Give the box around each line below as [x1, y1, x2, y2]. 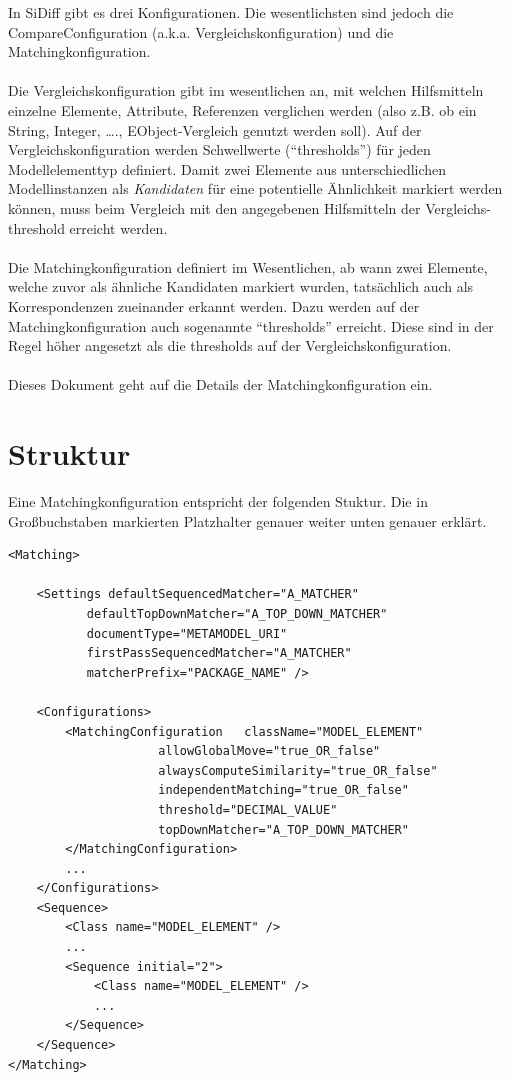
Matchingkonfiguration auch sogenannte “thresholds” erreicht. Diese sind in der [8, 315, 494, 336]
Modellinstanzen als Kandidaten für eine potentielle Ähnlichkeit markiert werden [8, 178, 503, 199]
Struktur [8, 433, 131, 474]
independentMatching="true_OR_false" [158, 783, 409, 798]
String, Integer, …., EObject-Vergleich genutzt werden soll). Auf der [8, 119, 422, 140]
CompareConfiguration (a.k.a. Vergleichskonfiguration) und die [8, 21, 394, 42]
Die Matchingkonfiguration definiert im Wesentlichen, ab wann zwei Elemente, [8, 256, 488, 277]
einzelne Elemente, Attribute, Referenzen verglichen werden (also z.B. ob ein [8, 99, 477, 120]
